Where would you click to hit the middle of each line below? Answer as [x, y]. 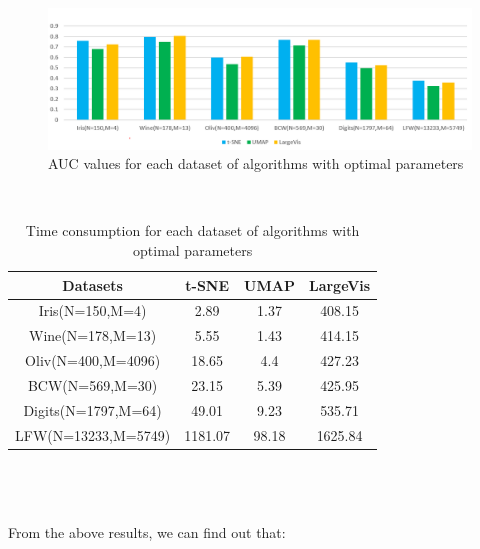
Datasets [92, 284]
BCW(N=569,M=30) [92, 384]
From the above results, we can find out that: [147, 531]
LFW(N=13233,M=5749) [93, 434]
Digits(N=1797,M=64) [92, 409]
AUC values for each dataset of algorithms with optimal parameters [256, 163]
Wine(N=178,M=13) [93, 335]
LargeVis [339, 284]
